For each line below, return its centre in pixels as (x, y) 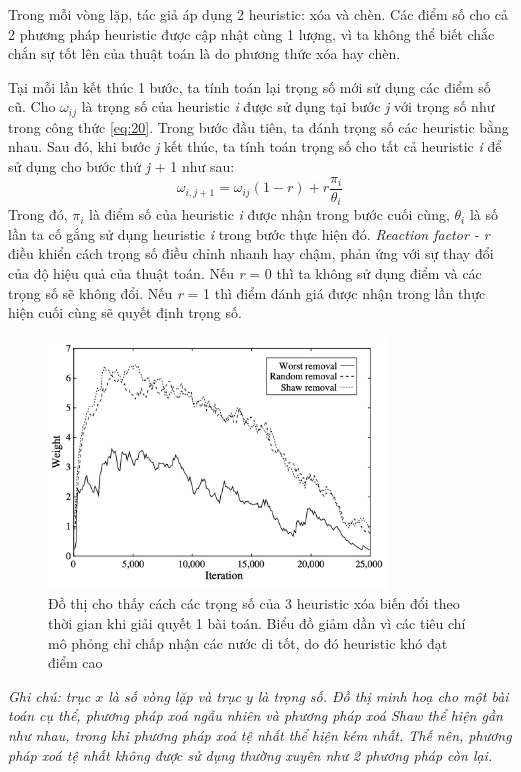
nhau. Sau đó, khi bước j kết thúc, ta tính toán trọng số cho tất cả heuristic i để (255, 146)
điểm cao (75, 662)
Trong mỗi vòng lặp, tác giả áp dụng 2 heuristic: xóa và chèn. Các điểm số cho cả (258, 14)
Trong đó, (38, 214)
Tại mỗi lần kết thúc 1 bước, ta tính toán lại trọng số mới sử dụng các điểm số (249, 86)
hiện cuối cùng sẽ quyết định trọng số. (125, 312)
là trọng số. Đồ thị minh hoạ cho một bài (383, 695)
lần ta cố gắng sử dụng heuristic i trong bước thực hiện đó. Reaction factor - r (249, 233)
